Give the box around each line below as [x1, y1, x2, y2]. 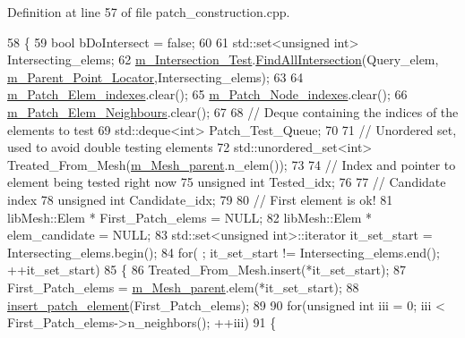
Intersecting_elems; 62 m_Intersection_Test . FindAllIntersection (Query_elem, [7, 50, 439, 69]
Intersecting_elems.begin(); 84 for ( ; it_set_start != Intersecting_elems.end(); [7, 242, 440, 261]
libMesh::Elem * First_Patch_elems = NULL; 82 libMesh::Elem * [7, 207, 373, 226]
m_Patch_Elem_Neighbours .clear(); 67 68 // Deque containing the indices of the [7, 102, 459, 121]
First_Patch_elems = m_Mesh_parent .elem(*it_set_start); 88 [7, 277, 359, 296]
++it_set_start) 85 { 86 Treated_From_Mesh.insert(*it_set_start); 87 [7, 260, 406, 279]
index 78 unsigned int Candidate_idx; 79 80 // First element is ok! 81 [7, 190, 393, 208]
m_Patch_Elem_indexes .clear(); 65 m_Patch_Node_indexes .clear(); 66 [7, 85, 408, 104]
